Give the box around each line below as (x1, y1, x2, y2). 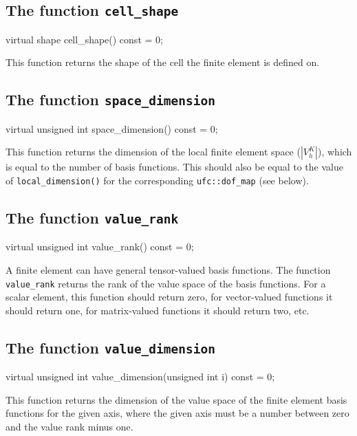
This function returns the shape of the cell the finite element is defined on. (6, 55, 320, 69)
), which (318, 144, 352, 159)
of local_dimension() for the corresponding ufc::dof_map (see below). (6, 173, 309, 187)
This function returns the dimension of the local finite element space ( (6, 144, 301, 159)
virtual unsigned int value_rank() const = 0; (6, 239, 194, 254)
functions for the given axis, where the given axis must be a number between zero (6, 406, 349, 420)
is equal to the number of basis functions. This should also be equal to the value (6, 160, 343, 174)
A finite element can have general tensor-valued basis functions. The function (6, 262, 331, 276)
